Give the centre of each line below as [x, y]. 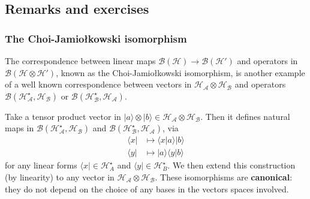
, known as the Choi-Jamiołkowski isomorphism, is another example [180, 72]
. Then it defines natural [245, 116]
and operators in [267, 61]
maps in [19, 128]
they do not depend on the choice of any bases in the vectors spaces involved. [147, 189]
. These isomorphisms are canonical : [224, 177]
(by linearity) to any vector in [60, 177]
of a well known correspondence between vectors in [98, 84]
